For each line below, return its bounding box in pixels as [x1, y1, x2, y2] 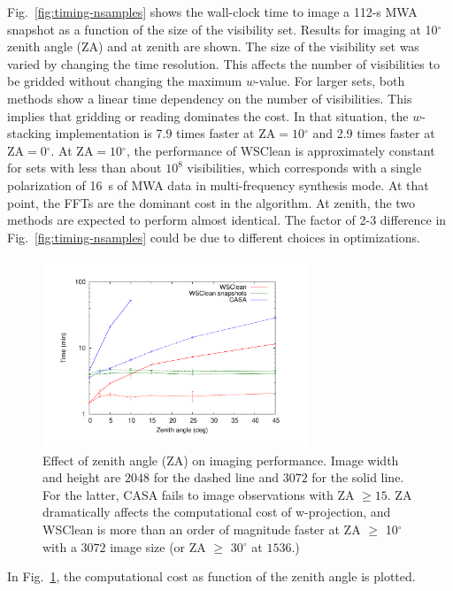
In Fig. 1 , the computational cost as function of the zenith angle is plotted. [7, 567, 416, 586]
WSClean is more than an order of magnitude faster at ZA [42, 519, 361, 538]
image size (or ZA [110, 537, 206, 556]
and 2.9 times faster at [312, 124, 435, 142]
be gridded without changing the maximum [7, 72, 242, 90]
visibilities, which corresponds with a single [187, 158, 422, 177]
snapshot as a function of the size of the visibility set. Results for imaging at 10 [7, 19, 438, 38]
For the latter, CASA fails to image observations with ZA [42, 485, 355, 503]
